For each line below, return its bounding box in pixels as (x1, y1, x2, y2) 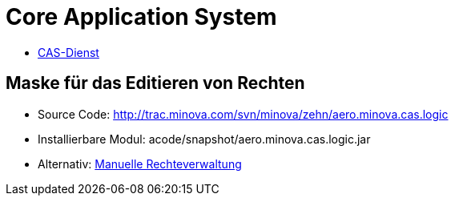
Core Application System (6, 3, 277, 30)
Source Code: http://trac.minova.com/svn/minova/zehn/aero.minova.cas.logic (38, 107, 449, 121)
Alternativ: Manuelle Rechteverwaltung (38, 156, 242, 171)
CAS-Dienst (38, 45, 99, 59)
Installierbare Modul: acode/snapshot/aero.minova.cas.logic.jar (38, 131, 371, 146)
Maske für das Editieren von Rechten (6, 73, 305, 94)
